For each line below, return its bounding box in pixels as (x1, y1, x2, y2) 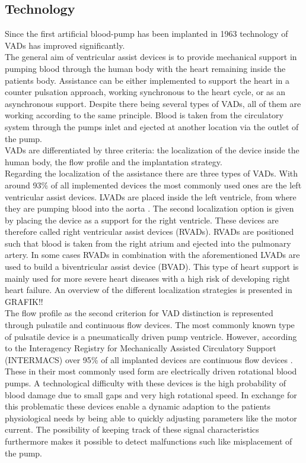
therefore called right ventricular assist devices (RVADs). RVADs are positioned (5, 225, 294, 238)
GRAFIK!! (5, 295, 43, 307)
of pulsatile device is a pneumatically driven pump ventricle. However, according (5, 330, 297, 342)
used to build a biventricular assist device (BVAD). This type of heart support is (5, 260, 299, 273)
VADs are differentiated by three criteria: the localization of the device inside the (5, 144, 299, 156)
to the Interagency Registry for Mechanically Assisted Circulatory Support (5, 342, 276, 354)
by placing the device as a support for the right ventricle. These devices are (5, 213, 279, 226)
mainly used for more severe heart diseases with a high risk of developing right (5, 272, 290, 284)
